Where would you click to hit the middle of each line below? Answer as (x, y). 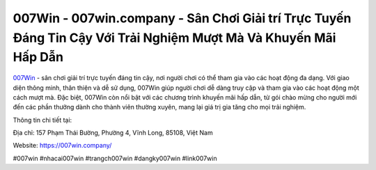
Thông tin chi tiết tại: (42, 120)
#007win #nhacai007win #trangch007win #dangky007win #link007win (115, 158)
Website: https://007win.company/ (62, 146)
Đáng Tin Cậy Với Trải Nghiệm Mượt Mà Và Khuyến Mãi (174, 38)
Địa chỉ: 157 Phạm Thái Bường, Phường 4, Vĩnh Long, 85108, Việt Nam (113, 133)
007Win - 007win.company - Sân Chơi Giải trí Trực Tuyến (182, 18)
